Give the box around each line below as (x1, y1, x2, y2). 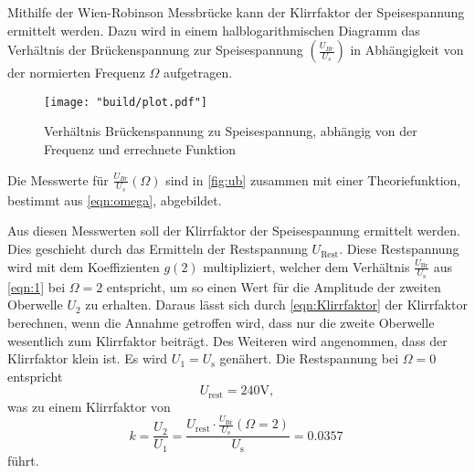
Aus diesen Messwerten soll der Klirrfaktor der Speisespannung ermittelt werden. (7, 221, 460, 240)
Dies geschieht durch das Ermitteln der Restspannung (7, 239, 308, 258)
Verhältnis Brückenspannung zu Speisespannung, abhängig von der (44, 121, 417, 141)
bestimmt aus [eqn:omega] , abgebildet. (7, 190, 222, 209)
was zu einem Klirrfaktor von (7, 396, 171, 415)
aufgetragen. (164, 63, 233, 82)
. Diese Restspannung (339, 239, 459, 258)
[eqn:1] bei (7, 277, 66, 296)
